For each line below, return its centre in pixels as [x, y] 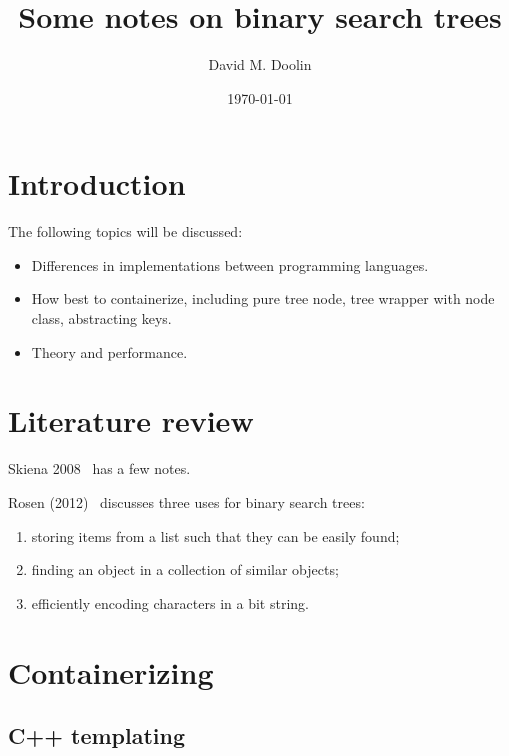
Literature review [131, 420]
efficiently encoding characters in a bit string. [170, 602]
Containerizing [111, 671]
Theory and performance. [109, 351]
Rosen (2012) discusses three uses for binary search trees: [186, 501]
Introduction [97, 183]
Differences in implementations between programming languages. [230, 264]
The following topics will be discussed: [125, 231]
